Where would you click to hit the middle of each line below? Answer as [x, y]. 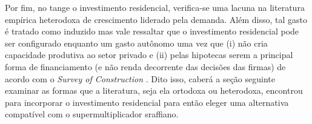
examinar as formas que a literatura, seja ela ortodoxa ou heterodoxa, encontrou [154, 90]
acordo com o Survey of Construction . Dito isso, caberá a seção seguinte [140, 78]
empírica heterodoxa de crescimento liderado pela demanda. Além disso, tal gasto [156, 19]
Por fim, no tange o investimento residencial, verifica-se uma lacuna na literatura [155, 7]
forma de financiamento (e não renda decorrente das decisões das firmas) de [145, 66]
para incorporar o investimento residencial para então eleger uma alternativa [147, 102]
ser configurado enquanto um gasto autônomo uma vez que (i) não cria [136, 43]
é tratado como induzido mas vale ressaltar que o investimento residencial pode [152, 31]
